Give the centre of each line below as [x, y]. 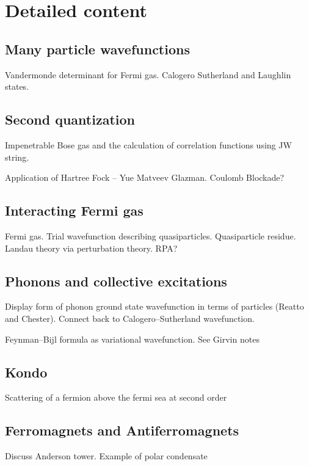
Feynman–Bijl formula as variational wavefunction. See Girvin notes [132, 339]
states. [17, 86]
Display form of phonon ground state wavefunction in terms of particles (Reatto [154, 306]
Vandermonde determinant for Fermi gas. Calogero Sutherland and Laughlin [148, 74]
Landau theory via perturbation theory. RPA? [91, 248]
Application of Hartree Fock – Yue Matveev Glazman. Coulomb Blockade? [145, 177]
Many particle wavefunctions [97, 49]
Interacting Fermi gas [74, 210]
